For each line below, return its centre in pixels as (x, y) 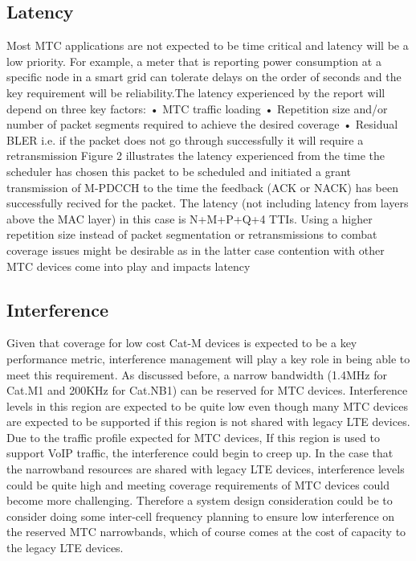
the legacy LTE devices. (65, 548)
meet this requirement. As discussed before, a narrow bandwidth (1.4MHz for (197, 374)
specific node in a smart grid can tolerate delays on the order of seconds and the (204, 77)
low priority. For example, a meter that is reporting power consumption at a (194, 61)
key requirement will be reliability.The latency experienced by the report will (196, 92)
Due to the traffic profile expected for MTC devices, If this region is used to (193, 437)
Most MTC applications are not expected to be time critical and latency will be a (208, 45)
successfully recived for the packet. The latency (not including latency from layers (208, 203)
